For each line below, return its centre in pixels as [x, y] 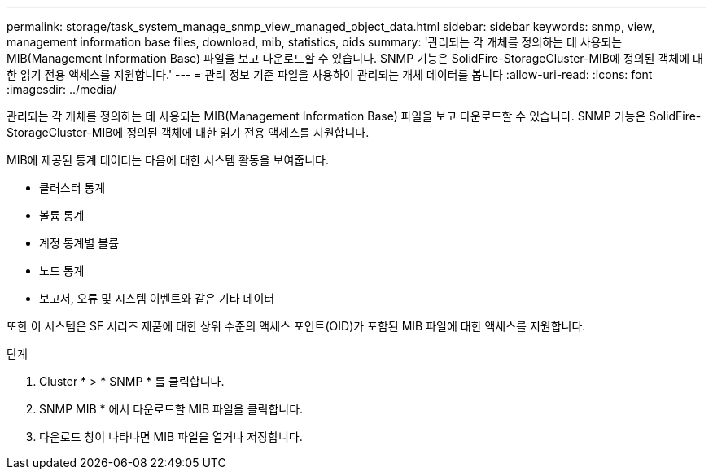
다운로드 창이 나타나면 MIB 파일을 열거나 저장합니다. [171, 437]
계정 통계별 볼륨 [79, 243]
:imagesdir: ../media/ [62, 89]
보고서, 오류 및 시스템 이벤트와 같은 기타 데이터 [157, 298]
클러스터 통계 [72, 188]
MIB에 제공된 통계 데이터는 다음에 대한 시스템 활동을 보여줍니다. [168, 160]
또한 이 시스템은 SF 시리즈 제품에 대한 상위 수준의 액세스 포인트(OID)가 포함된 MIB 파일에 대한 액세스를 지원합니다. [296, 326]
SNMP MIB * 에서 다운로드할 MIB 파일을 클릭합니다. [171, 409]
